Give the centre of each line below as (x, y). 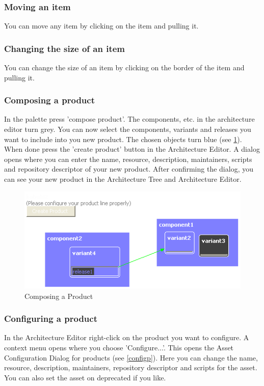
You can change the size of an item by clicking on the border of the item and (124, 67)
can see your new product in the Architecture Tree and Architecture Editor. (123, 179)
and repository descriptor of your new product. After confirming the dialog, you (129, 169)
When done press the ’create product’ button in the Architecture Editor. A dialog (132, 149)
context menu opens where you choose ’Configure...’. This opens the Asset (119, 347)
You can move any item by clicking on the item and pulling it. (101, 26)
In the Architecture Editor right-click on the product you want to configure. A (127, 337)
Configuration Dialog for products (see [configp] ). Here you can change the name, (131, 357)
